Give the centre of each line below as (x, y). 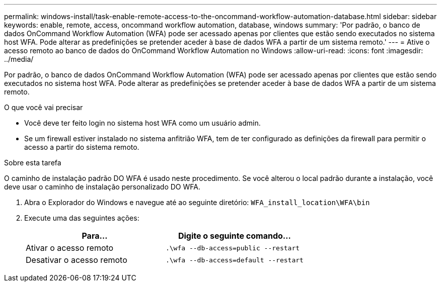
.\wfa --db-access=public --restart (233, 248)
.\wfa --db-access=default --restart (234, 260)
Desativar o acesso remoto (77, 260)
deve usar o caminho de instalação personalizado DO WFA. (102, 187)
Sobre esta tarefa (33, 163)
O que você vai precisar (44, 107)
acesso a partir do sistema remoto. (82, 147)
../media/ (19, 59)
